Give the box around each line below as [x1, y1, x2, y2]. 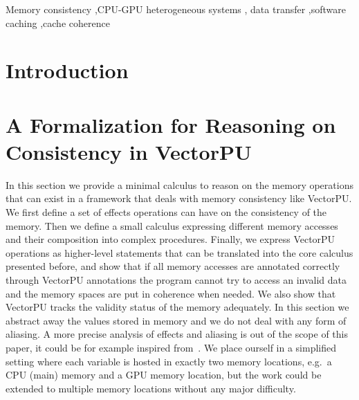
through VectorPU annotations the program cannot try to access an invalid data [6, 273, 347, 287]
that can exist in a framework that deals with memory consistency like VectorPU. [6, 191, 352, 206]
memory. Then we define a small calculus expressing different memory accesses [6, 218, 338, 233]
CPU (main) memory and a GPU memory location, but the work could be [6, 367, 322, 382]
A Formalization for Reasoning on [6, 110, 336, 138]
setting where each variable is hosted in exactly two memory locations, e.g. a [6, 354, 332, 368]
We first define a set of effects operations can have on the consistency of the [6, 205, 327, 219]
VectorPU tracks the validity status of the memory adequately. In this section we [6, 300, 349, 314]
